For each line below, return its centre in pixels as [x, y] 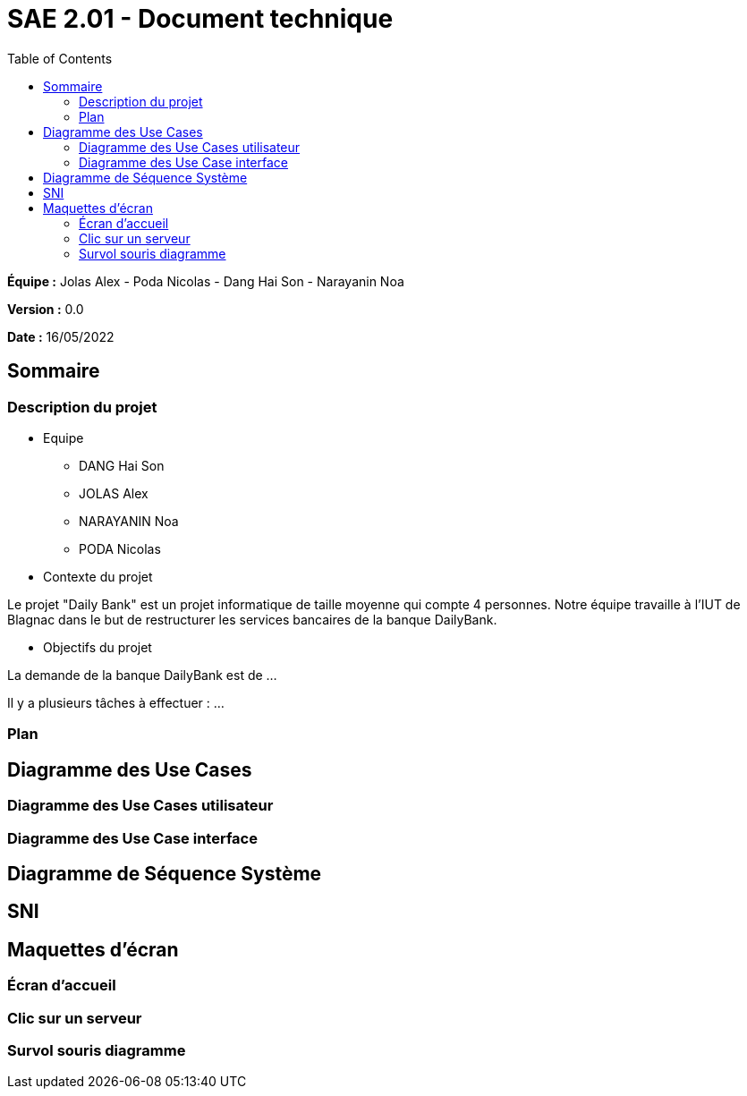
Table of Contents [60, 58]
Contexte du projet [98, 576]
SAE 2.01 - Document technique [200, 19]
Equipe [64, 438]
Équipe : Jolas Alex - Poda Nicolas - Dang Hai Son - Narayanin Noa [206, 281]
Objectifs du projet [98, 647]
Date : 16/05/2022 [61, 336]
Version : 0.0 [46, 309]
